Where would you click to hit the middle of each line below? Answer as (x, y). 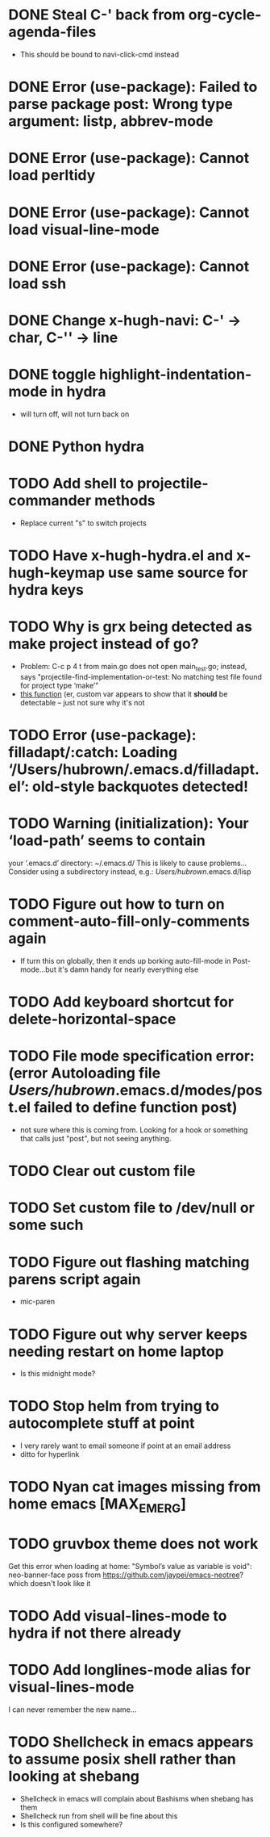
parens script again (75, 1279)
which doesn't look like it (50, 1583)
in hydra (78, 392)
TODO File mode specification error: (132, 1056)
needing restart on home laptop (116, 1352)
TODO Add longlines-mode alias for (130, 1670)
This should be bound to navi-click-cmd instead (100, 54)
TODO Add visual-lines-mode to (118, 1616)
